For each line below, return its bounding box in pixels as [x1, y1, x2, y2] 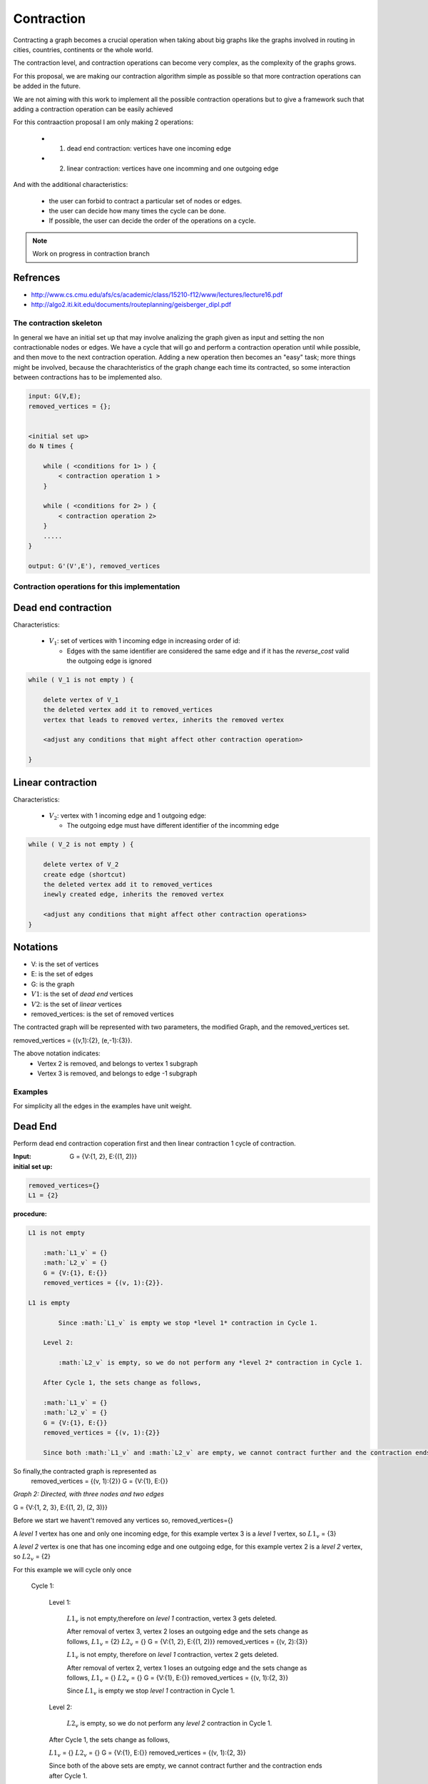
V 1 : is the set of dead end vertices [31, 990, 133, 998]
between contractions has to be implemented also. [13, 373, 163, 382]
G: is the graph [31, 980, 75, 988]
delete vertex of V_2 [43, 861, 119, 868]
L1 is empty [28, 1299, 71, 1307]
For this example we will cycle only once [13, 1565, 132, 1573]
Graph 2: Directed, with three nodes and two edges [13, 1490, 164, 1499]
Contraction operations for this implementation [13, 582, 180, 592]
